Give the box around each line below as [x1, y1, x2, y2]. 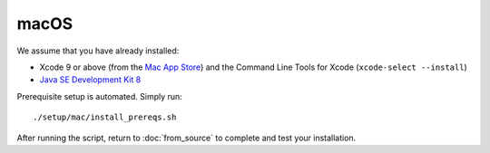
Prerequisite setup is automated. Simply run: [16, 91, 183, 101]
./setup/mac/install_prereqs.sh [33, 112, 177, 122]
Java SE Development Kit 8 [39, 74, 142, 85]
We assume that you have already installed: [16, 45, 180, 56]
